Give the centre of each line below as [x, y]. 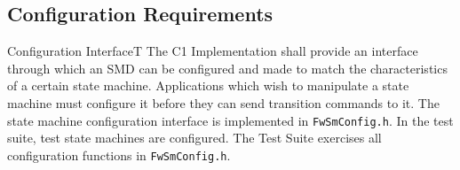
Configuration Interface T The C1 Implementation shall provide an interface [213, 51]
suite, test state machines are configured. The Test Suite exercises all [194, 138]
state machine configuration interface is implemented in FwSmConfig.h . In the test [230, 120]
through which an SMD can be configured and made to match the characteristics [227, 68]
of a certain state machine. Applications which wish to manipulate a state [208, 85]
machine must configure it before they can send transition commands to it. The [223, 102]
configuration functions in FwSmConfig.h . [119, 155]
